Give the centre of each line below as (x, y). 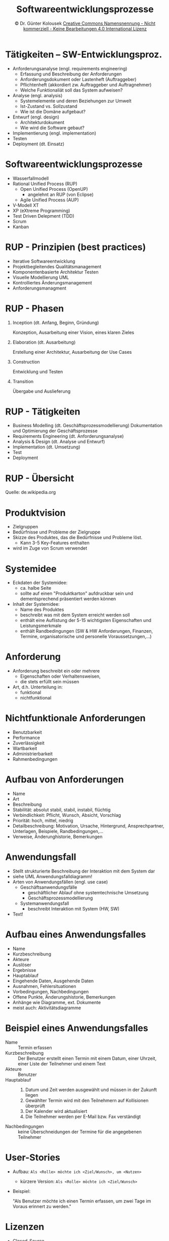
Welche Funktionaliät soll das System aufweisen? (71, 90)
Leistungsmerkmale (41, 626)
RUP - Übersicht (40, 478)
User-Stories (33, 1158)
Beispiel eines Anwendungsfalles (77, 1028)
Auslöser (22, 965)
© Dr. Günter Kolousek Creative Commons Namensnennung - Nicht (85, 23)
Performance (26, 738)
